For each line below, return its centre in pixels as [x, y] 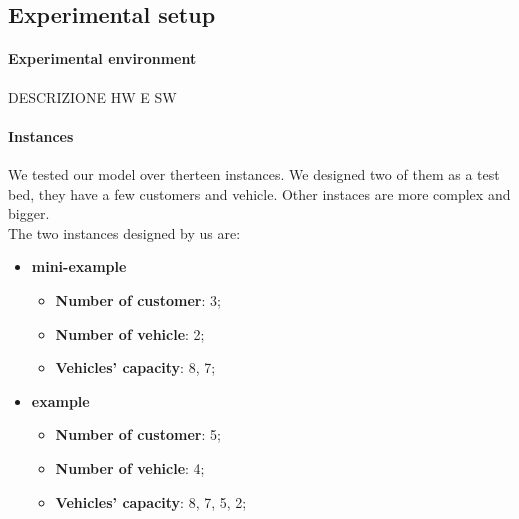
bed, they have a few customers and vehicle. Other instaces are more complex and [259, 193]
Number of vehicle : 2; [130, 333]
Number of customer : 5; [138, 434]
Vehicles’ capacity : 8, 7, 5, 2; [151, 501]
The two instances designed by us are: [124, 232]
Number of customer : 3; [138, 299]
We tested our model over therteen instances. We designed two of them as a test [254, 173]
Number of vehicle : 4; [130, 467]
